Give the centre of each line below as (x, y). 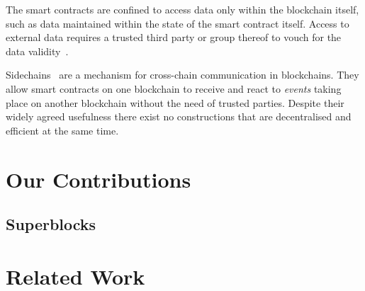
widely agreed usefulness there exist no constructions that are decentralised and (179, 116)
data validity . (37, 51)
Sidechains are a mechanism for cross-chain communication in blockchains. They (182, 75)
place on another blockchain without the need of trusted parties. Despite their (175, 102)
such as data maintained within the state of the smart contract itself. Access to (178, 23)
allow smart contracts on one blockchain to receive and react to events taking (174, 88)
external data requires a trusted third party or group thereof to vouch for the (174, 37)
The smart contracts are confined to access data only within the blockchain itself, (182, 9)
